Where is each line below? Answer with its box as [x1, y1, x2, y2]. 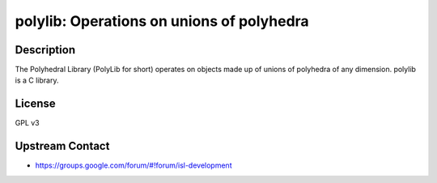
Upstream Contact [15, 139, 110, 153]
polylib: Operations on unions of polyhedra [15, 12, 309, 30]
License [15, 97, 56, 111]
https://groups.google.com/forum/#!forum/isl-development [35, 160, 232, 170]
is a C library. [15, 75, 59, 85]
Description [15, 43, 76, 57]
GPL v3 [15, 118, 40, 128]
